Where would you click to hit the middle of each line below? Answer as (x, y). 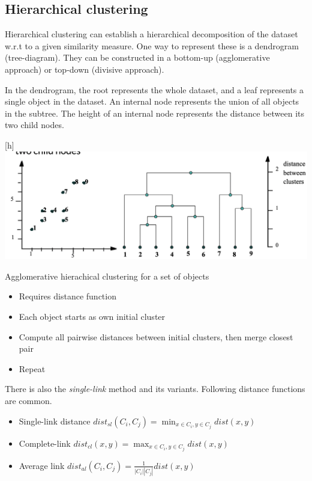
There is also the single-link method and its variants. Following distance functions (155, 389)
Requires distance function (67, 296)
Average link (42, 465)
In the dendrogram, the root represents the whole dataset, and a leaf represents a (154, 89)
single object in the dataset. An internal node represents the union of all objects (152, 101)
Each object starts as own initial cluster (92, 316)
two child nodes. (34, 125)
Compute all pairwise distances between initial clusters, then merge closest (156, 336)
